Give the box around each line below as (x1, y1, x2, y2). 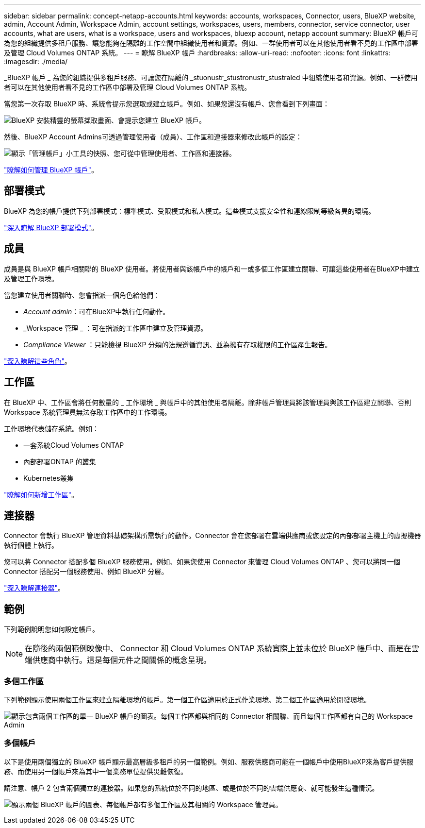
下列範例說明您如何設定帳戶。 (4, 625, 99, 634)
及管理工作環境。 (4, 274, 58, 283)
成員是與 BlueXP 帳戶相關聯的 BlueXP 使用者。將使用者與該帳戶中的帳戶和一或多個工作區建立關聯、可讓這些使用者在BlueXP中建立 (4, 264, 420, 273)
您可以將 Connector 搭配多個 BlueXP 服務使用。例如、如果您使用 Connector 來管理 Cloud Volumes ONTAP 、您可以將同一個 (4, 558, 400, 566)
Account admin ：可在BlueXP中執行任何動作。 (23, 307, 170, 316)
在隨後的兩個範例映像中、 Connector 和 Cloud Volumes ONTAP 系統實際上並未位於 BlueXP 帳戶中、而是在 (25, 643, 412, 654)
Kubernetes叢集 (23, 473, 74, 482)
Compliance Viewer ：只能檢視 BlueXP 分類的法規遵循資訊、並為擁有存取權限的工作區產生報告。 (23, 340, 332, 349)
